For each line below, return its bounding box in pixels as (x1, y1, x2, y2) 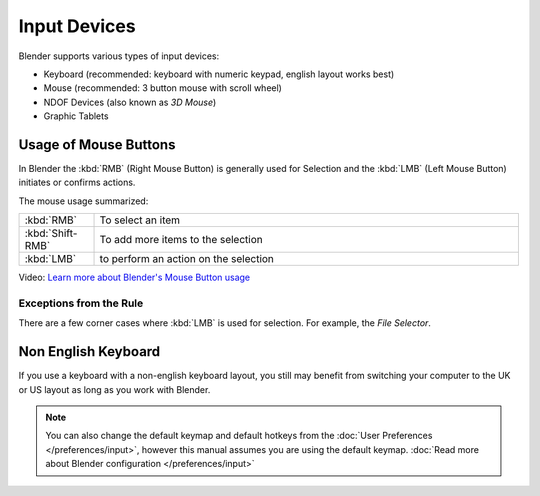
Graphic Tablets (43, 110, 109, 122)
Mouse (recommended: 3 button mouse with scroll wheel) (43, 82, 282, 94)
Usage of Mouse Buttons (18, 136, 176, 153)
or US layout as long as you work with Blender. (18, 383, 211, 395)
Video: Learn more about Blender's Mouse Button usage (18, 271, 251, 284)
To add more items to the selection (99, 233, 264, 247)
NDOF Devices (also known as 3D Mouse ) (43, 96, 217, 108)
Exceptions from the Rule (18, 296, 144, 310)
